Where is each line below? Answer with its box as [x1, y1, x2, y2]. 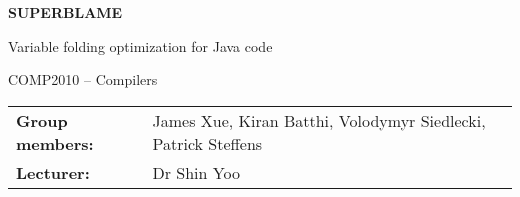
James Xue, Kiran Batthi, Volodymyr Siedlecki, [152, 108, 486, 132]
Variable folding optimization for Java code [8, 35, 273, 56]
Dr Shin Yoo [152, 160, 240, 184]
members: [16, 131, 94, 155]
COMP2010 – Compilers [8, 69, 158, 90]
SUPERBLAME [8, 2, 123, 22]
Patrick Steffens [152, 131, 263, 155]
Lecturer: [16, 160, 90, 184]
